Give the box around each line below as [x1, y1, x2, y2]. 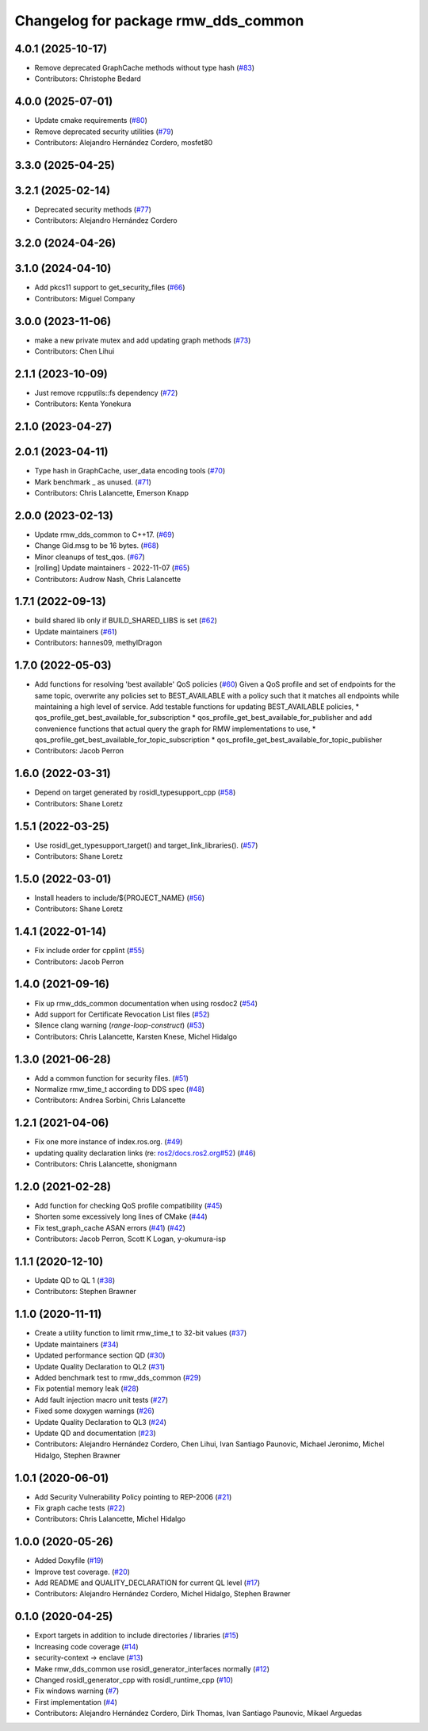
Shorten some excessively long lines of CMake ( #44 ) [34, 1212, 208, 1221]
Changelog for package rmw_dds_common [14, 12, 304, 29]
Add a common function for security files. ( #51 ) [34, 1073, 189, 1082]
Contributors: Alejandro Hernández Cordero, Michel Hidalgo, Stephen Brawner [34, 1589, 291, 1599]
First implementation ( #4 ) [34, 1697, 118, 1706]
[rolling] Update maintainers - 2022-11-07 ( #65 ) [34, 563, 190, 573]
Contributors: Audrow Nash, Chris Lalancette [34, 574, 182, 584]
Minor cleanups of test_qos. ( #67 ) [34, 552, 146, 561]
